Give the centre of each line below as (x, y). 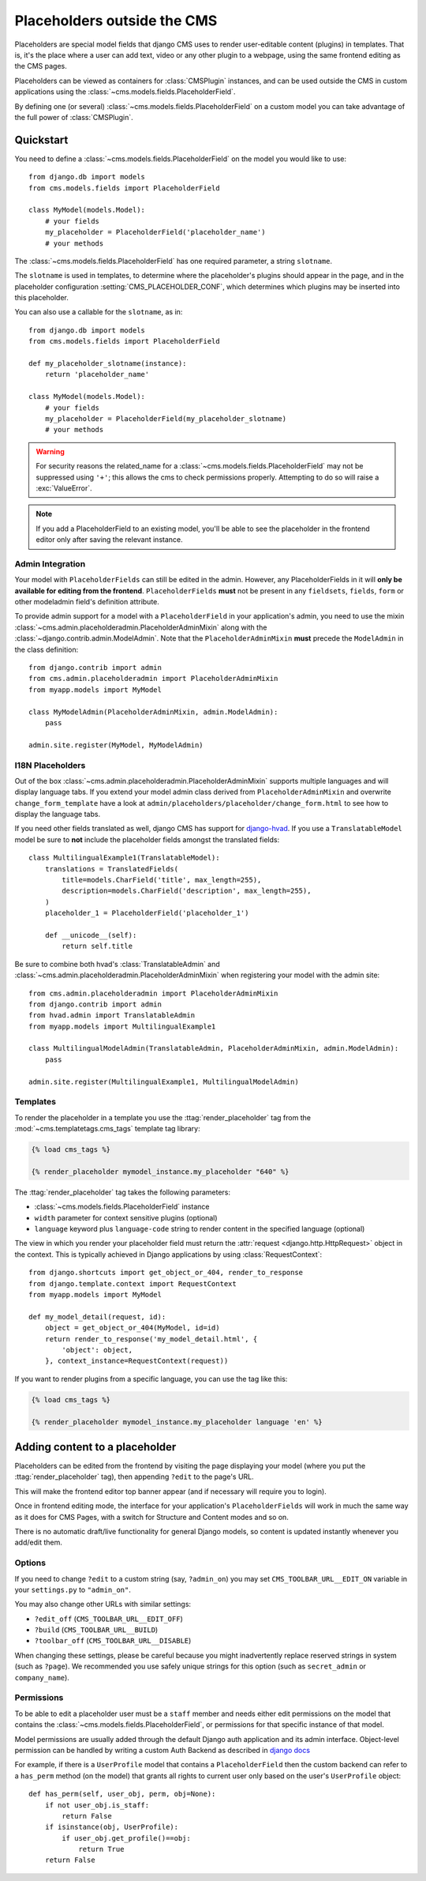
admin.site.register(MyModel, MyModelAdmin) (116, 745)
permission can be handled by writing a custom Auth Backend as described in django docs (163, 1750)
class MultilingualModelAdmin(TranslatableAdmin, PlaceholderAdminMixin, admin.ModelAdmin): (214, 1048)
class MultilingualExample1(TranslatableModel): (124, 858)
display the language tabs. (58, 814)
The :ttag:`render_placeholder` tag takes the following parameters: (123, 1192)
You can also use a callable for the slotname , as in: (99, 312)
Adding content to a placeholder (95, 1447)
